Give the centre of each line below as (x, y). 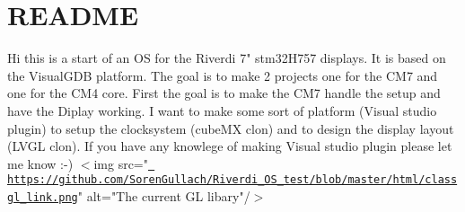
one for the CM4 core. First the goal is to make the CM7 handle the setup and (224, 93)
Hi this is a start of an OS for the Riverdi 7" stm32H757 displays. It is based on (227, 58)
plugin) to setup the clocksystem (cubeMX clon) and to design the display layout (231, 128)
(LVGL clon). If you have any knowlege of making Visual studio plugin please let (230, 146)
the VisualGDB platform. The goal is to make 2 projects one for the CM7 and (223, 75)
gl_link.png (43, 198)
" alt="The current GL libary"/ (164, 196)
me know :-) (40, 163)
